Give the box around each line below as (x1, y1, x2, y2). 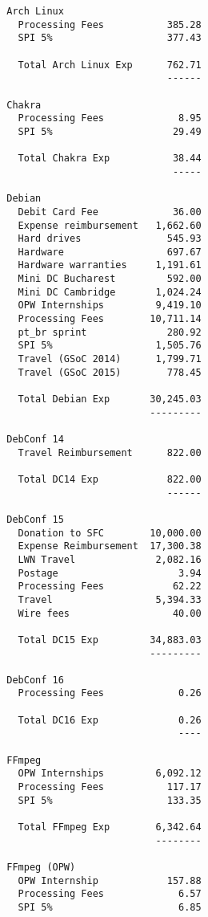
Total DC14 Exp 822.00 (18, 473, 202, 485)
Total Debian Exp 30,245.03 (18, 393, 202, 406)
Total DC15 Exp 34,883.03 (18, 634, 202, 646)
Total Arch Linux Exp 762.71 (18, 59, 202, 71)
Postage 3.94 (18, 567, 202, 579)
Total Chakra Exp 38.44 (18, 153, 202, 165)
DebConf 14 (6, 434, 64, 445)
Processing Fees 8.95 (18, 112, 202, 124)
